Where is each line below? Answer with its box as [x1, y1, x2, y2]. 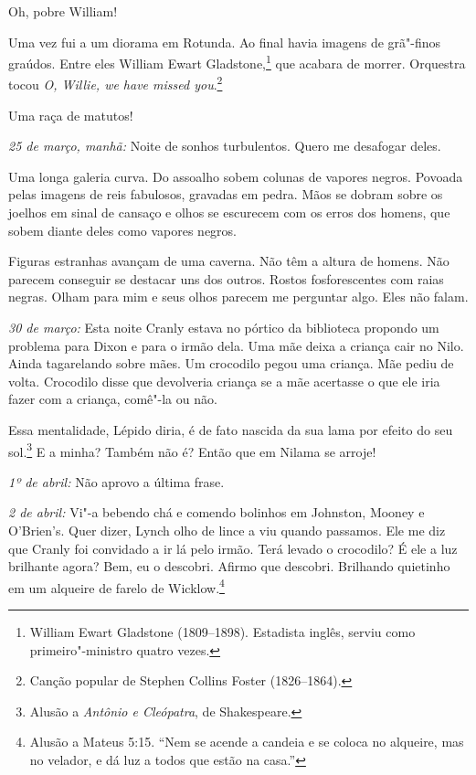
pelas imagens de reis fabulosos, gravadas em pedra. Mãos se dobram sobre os [8, 185, 443, 204]
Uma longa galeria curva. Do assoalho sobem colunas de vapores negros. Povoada [8, 166, 463, 186]
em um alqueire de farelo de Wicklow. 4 [8, 575, 225, 597]
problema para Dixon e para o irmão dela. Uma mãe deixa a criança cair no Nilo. [8, 335, 464, 355]
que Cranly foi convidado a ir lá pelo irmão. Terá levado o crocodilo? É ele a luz [8, 538, 458, 557]
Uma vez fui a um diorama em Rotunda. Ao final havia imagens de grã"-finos [8, 32, 441, 51]
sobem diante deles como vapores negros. [8, 220, 238, 239]
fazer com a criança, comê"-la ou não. [8, 389, 217, 409]
